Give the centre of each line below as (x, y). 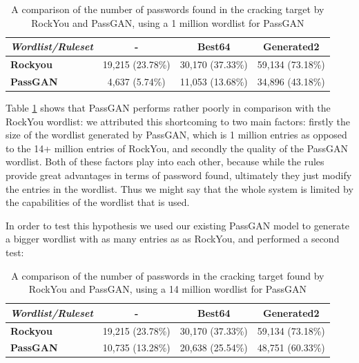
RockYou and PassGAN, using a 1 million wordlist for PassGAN (168, 22)
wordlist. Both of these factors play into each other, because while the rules (165, 162)
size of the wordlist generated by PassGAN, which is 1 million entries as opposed (176, 135)
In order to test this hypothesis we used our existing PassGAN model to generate (178, 225)
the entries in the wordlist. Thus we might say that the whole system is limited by (179, 188)
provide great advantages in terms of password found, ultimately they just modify (179, 175)
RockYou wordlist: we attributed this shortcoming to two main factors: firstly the (178, 121)
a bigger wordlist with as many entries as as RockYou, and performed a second (173, 239)
